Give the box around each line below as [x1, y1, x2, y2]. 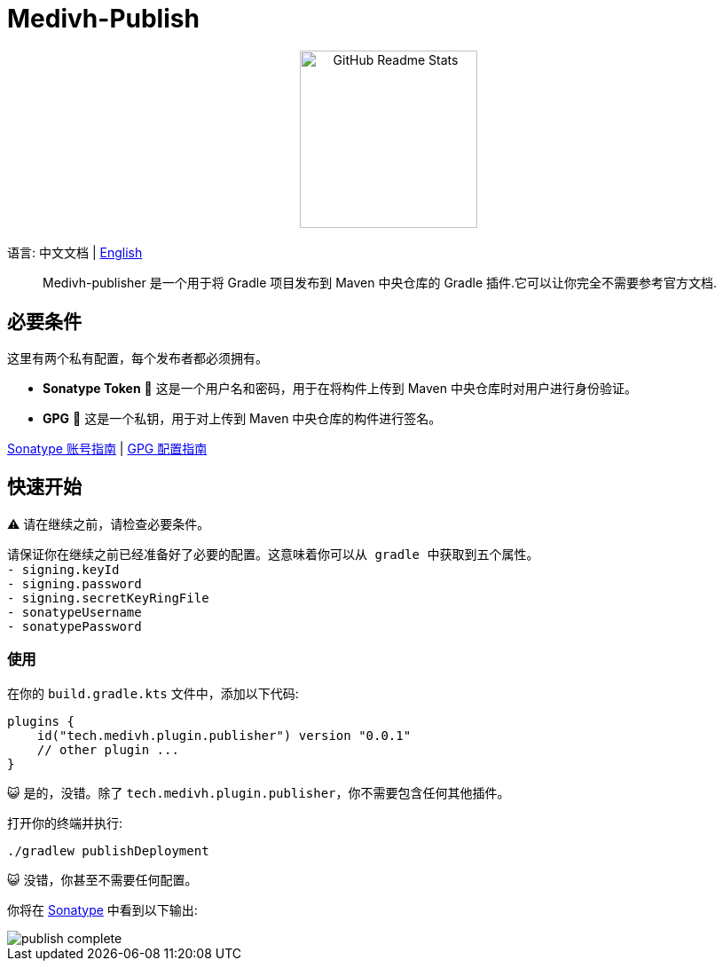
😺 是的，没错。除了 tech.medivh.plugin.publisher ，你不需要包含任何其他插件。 [7, 784, 510, 800]
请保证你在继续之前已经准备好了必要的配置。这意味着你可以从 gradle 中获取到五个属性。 [7, 547, 539, 562]
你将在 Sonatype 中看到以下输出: [7, 901, 198, 917]
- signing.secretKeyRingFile [7, 590, 209, 605]
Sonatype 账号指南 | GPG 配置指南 [7, 441, 208, 457]
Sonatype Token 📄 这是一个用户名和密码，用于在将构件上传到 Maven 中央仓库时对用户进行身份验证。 [43, 381, 637, 397]
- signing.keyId [7, 562, 120, 577]
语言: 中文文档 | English [7, 245, 143, 261]
